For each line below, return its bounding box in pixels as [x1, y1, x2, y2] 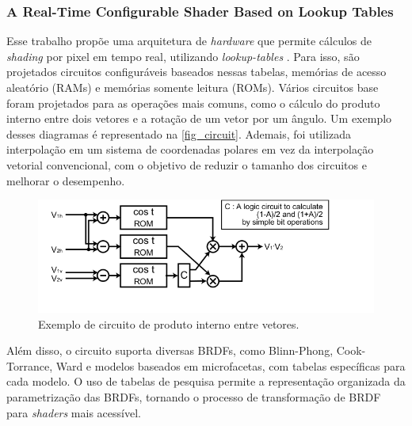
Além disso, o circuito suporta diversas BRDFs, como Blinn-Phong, [6, 342, 334, 359]
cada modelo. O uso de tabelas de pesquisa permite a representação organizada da [6, 373, 406, 390]
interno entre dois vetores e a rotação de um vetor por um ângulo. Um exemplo [6, 110, 392, 127]
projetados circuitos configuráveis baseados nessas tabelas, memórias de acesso [6, 63, 387, 80]
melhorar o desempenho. [6, 172, 125, 188]
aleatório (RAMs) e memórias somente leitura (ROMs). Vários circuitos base [6, 79, 379, 95]
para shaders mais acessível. [6, 404, 141, 420]
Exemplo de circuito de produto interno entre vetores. [38, 315, 299, 332]
